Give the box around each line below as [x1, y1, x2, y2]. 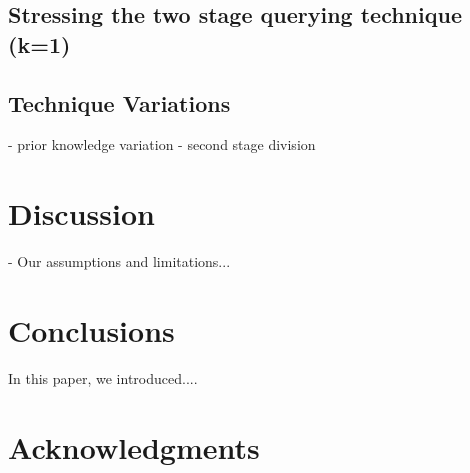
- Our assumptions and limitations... [8, 251, 231, 272]
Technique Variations [8, 87, 231, 118]
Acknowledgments [8, 426, 260, 467]
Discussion [8, 193, 155, 234]
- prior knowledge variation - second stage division [8, 134, 316, 155]
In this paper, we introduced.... [8, 367, 198, 388]
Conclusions [8, 309, 175, 350]
